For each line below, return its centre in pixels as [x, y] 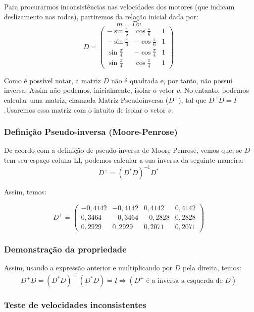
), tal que [192, 99]
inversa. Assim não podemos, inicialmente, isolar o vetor [89, 90]
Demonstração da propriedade [65, 249]
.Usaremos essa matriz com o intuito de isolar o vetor [85, 109]
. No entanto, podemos [214, 90]
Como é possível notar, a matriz [52, 80]
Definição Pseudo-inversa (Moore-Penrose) [91, 132]
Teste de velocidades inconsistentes [75, 305]
